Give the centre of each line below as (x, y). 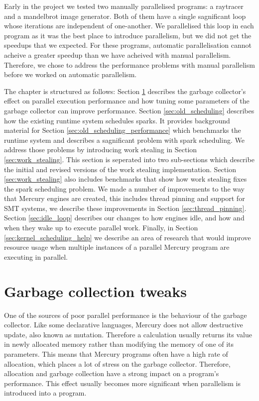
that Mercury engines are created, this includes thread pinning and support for (125, 198)
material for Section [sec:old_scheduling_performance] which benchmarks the (123, 130)
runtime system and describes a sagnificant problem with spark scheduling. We (124, 140)
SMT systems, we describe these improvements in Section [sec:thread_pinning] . (125, 208)
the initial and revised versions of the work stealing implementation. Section (120, 169)
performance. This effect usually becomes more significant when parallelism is (123, 383)
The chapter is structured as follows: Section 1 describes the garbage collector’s (125, 91)
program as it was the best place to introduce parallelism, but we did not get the (128, 35)
